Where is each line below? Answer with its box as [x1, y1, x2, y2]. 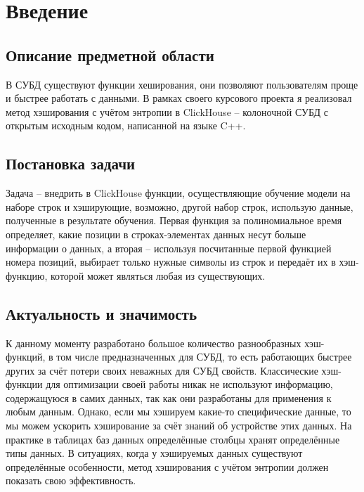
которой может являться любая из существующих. [51, 268, 266, 283]
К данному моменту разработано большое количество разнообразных [6, 335, 301, 350]
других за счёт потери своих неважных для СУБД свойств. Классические [6, 363, 318, 377]
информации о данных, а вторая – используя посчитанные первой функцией [6, 240, 332, 255]
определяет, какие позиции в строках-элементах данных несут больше [6, 226, 306, 241]
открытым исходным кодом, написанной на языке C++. [6, 118, 246, 133]
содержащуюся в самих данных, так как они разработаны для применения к [6, 390, 332, 405]
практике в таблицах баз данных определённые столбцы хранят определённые [6, 432, 340, 446]
